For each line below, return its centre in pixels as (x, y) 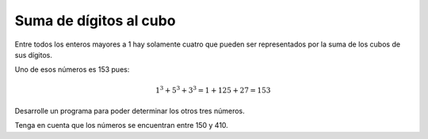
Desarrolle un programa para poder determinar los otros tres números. (130, 111)
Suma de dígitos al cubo (95, 21)
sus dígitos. (34, 54)
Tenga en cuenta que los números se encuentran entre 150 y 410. (122, 126)
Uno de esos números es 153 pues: (72, 69)
